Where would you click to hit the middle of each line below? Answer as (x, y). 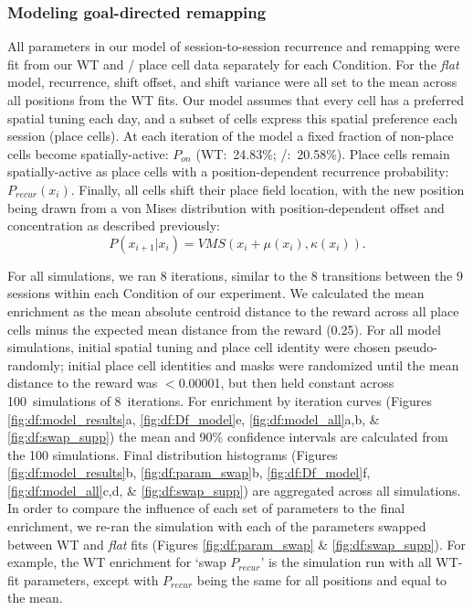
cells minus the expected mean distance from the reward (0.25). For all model (224, 329)
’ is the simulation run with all (346, 562)
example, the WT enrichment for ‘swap (117, 562)
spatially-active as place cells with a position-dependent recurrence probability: (228, 171)
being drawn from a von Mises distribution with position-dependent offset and (226, 207)
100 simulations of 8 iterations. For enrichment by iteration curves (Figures (220, 400)
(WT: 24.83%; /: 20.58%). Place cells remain (323, 153)
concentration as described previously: (114, 225)
